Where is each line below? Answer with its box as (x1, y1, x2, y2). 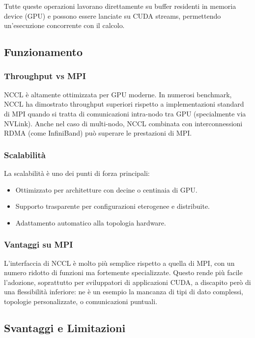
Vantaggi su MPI (4, 238, 73, 251)
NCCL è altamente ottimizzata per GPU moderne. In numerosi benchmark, (4, 89, 232, 99)
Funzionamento (4, 44, 83, 59)
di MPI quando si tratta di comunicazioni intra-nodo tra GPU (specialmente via (4, 108, 246, 118)
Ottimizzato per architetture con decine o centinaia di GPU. (15, 184, 198, 195)
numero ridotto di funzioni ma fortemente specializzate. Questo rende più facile (4, 267, 243, 278)
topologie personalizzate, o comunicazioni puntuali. (4, 296, 158, 306)
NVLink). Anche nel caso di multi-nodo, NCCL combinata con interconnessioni (4, 118, 243, 128)
